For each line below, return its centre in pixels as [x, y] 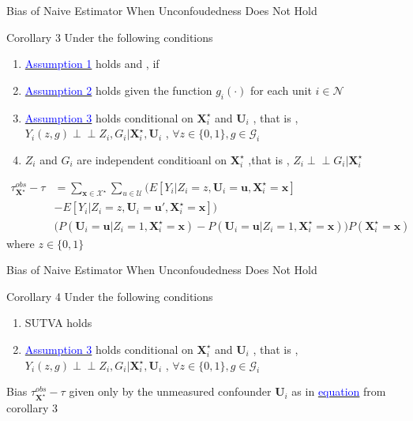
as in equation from [339, 391]
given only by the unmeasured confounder [170, 391]
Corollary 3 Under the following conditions [110, 37]
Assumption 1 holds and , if [92, 64]
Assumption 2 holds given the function [118, 90]
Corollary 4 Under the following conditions [110, 296]
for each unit [281, 90]
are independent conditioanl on [152, 159]
